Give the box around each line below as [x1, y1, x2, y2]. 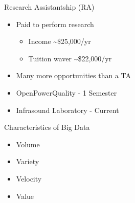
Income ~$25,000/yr [28, 36, 91, 47]
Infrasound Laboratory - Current [16, 104, 119, 115]
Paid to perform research [16, 18, 94, 29]
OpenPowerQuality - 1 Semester [16, 87, 117, 98]
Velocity [16, 173, 42, 184]
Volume [16, 139, 40, 149]
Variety [16, 156, 39, 167]
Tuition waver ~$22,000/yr [28, 53, 112, 63]
